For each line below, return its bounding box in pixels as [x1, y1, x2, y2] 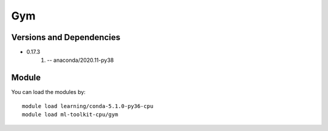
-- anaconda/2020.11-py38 [47, 56, 114, 64]
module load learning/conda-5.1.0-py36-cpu [22, 102, 154, 109]
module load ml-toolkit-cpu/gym [22, 111, 118, 118]
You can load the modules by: [11, 89, 86, 96]
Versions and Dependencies [11, 32, 121, 42]
